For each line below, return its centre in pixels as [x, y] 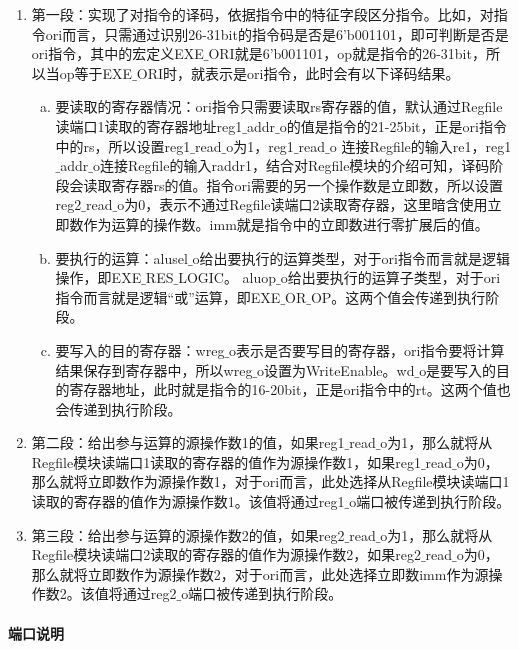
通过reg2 [149, 593]
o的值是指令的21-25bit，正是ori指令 [393, 125]
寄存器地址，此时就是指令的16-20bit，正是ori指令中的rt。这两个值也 [290, 389]
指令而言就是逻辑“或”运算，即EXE [168, 296]
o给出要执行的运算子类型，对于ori [390, 277]
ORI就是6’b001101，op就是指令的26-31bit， [347, 53]
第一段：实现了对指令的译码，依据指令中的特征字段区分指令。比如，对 [262, 14]
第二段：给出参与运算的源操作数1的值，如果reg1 [188, 442]
